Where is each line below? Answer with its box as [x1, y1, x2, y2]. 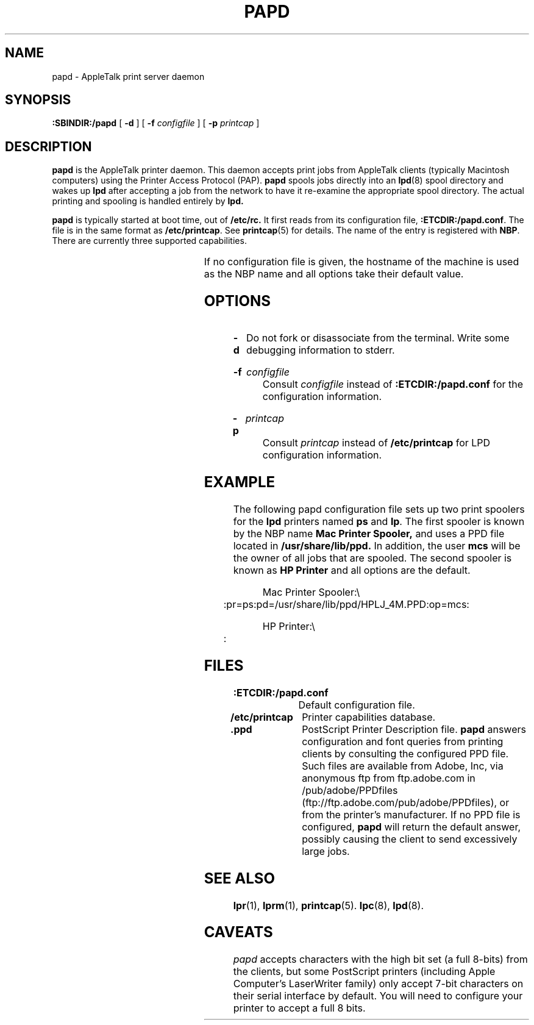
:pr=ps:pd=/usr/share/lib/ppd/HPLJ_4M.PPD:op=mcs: [223, 598, 469, 610]
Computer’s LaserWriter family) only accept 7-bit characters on [233, 977, 524, 990]
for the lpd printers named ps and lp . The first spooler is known [233, 515, 525, 527]
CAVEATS [204, 923, 273, 941]
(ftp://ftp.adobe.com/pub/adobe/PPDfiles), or [302, 796, 510, 809]
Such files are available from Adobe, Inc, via [302, 759, 504, 772]
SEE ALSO [204, 869, 275, 887]
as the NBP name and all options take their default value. [204, 268, 464, 280]
